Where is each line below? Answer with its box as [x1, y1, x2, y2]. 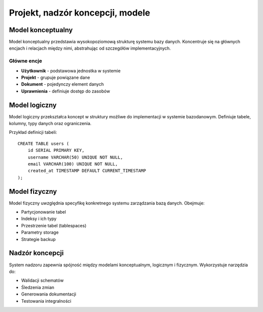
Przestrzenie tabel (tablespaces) [21, 222, 87, 228]
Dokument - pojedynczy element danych [21, 81, 104, 87]
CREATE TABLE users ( [18, 141, 69, 146]
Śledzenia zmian [21, 284, 55, 290]
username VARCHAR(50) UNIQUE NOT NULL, [27, 154, 123, 160]
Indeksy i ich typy [21, 216, 57, 221]
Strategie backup [21, 236, 56, 242]
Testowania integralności [21, 298, 72, 304]
